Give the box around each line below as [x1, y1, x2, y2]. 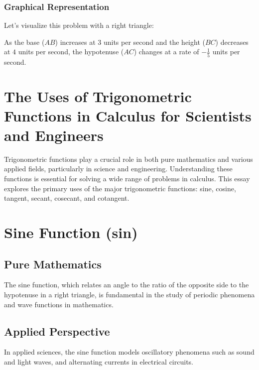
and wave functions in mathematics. [4, 299, 114, 309]
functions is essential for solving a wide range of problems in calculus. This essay [4, 173, 250, 183]
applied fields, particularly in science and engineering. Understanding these [4, 163, 233, 174]
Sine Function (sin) [4, 222, 138, 242]
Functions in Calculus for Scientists [4, 105, 252, 125]
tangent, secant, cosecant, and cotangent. [4, 193, 129, 203]
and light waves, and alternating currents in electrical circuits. [4, 356, 193, 367]
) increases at [55, 36, 96, 47]
